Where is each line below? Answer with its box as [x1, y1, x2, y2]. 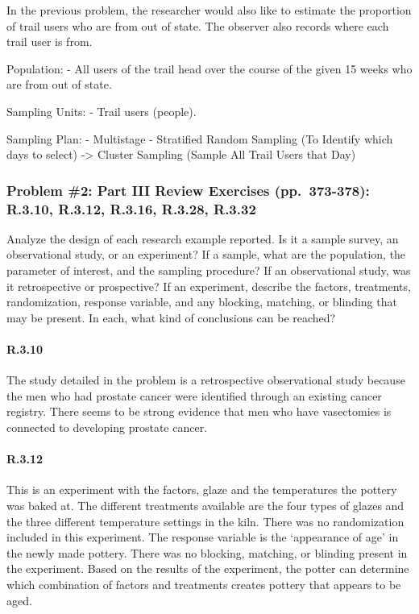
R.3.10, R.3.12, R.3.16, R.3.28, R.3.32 [6, 198, 256, 218]
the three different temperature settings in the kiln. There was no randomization [6, 512, 404, 529]
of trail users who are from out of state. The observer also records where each [6, 17, 389, 34]
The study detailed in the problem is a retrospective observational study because [6, 371, 405, 388]
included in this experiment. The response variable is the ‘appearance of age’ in [6, 529, 399, 546]
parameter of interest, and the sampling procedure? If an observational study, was [6, 262, 411, 279]
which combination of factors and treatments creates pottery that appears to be [6, 575, 401, 592]
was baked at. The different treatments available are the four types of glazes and [6, 497, 404, 514]
